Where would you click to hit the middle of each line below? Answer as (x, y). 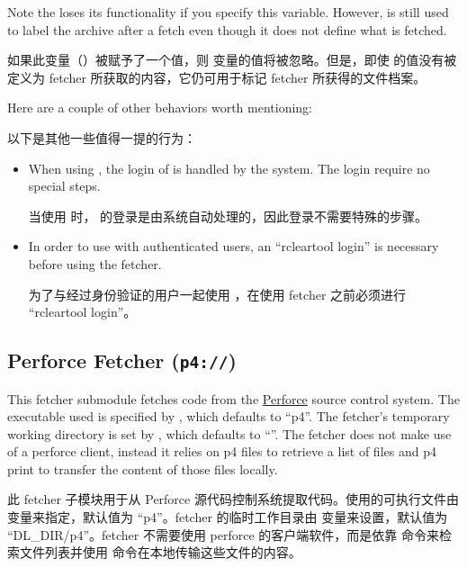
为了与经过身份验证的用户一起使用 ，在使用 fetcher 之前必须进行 (217, 294)
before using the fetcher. (95, 263)
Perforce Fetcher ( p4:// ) (122, 360)
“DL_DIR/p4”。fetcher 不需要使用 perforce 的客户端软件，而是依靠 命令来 (223, 534)
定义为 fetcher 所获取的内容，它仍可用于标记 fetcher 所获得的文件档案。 (217, 77)
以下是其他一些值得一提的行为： (102, 137)
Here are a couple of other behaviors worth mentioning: (160, 108)
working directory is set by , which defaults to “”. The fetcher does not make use (229, 433)
